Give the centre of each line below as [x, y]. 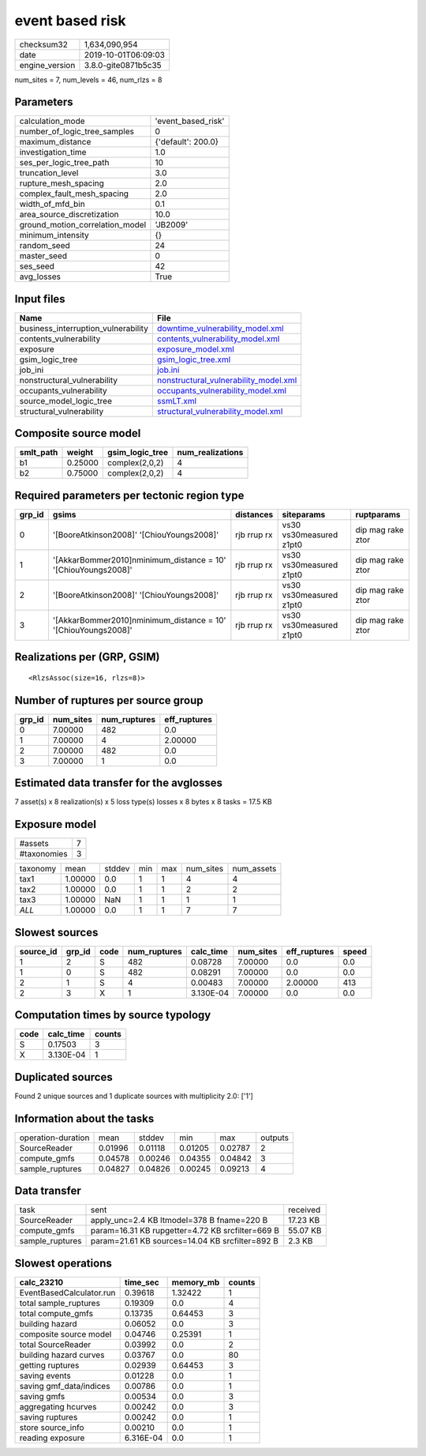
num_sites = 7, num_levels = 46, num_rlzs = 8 [88, 80]
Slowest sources [56, 932]
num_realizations [210, 453]
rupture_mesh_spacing [62, 183]
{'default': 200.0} [187, 142]
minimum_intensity [54, 235]
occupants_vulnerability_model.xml [222, 390]
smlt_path [39, 453]
